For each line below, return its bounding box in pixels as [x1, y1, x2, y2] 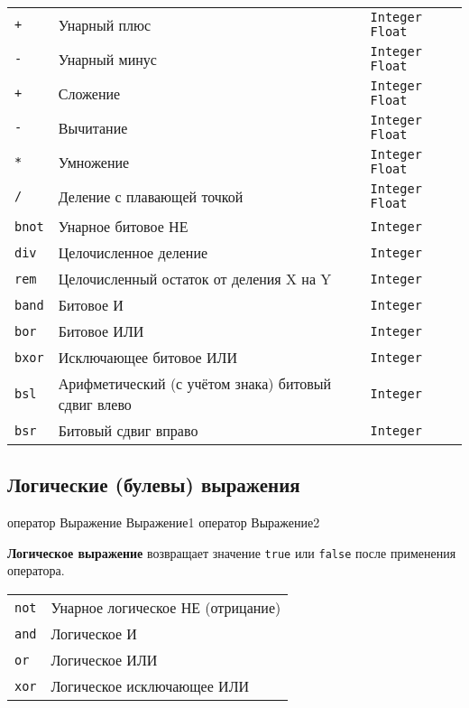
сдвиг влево [58, 394, 132, 415]
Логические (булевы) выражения [7, 470, 300, 498]
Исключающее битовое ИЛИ [58, 347, 237, 368]
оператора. [7, 561, 65, 580]
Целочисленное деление [58, 242, 208, 263]
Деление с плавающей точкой [58, 185, 244, 207]
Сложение [58, 82, 121, 104]
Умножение [58, 151, 130, 172]
